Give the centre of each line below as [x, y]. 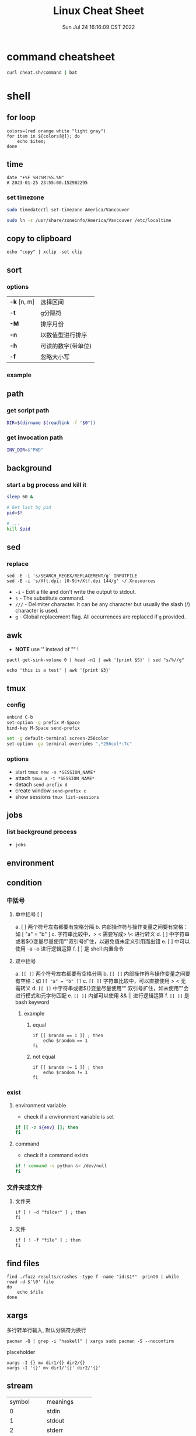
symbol [20, 1401]
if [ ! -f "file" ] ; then [48, 1240]
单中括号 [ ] [29, 914]
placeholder [21, 1352]
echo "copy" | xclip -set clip [45, 252]
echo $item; [32, 141]
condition [24, 883]
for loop [21, 117]
